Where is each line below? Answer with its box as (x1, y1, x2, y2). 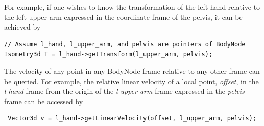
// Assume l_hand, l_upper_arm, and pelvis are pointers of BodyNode (4, 40, 246, 48)
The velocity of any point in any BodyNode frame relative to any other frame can (4, 65, 260, 76)
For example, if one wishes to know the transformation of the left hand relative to (4, 2, 260, 12)
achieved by (4, 21, 41, 32)
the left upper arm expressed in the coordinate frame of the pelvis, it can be (4, 11, 243, 22)
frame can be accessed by (4, 95, 83, 106)
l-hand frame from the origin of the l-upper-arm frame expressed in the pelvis (4, 86, 245, 96)
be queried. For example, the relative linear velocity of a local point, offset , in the (4, 75, 259, 86)
